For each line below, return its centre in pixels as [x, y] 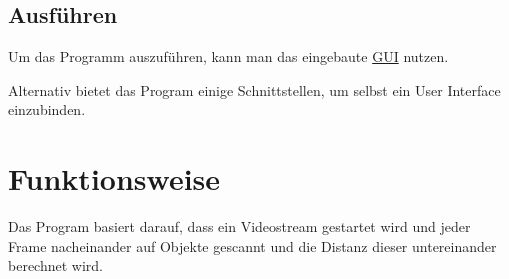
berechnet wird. [55, 265]
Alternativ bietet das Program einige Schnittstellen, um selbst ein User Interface [254, 89]
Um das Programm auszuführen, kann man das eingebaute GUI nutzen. [228, 56]
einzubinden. [47, 109]
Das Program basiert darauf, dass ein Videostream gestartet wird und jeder [239, 226]
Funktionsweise [114, 178]
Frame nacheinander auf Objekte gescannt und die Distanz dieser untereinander [252, 245]
